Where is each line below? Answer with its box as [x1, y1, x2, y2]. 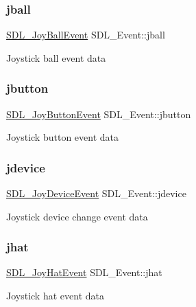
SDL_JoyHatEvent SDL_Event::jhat [6, 265, 162, 280]
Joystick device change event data [6, 209, 148, 223]
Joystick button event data [6, 130, 119, 144]
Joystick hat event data [6, 288, 104, 303]
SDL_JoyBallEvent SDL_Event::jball [6, 27, 165, 42]
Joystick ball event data [6, 50, 106, 65]
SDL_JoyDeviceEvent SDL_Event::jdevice [6, 186, 186, 201]
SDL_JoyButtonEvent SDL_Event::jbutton [6, 106, 191, 121]
